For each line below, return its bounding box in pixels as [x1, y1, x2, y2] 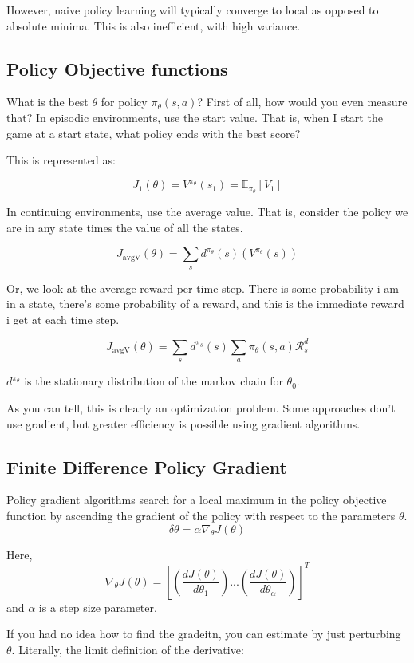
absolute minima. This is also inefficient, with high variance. [6, 17, 301, 34]
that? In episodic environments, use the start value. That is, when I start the [6, 109, 383, 125]
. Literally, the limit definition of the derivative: [11, 641, 244, 657]
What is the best [6, 93, 89, 110]
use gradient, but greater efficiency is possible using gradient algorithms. [6, 415, 361, 432]
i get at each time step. [6, 310, 120, 327]
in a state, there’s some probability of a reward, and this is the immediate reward [6, 295, 404, 312]
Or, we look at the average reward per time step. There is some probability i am [6, 279, 400, 296]
